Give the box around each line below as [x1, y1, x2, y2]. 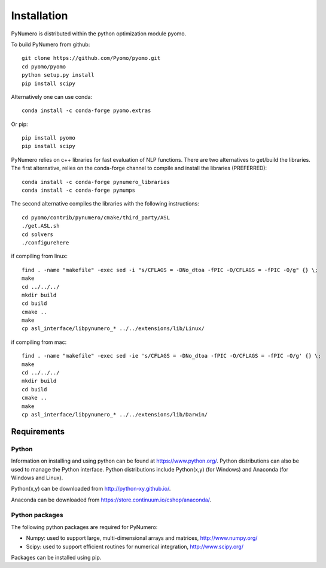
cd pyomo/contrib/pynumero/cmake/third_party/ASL [22, 214, 170, 221]
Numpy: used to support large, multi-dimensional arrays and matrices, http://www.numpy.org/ [26, 534, 258, 542]
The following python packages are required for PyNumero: [11, 523, 158, 530]
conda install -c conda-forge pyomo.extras [22, 107, 151, 114]
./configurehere [22, 239, 69, 246]
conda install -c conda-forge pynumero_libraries [22, 179, 170, 185]
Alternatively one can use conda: [11, 93, 93, 100]
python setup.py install [22, 72, 95, 78]
